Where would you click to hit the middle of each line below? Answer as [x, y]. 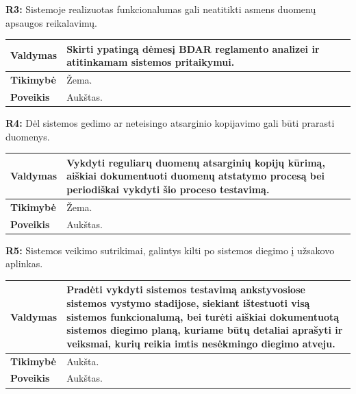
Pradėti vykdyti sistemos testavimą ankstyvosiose [186, 290]
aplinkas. [24, 263]
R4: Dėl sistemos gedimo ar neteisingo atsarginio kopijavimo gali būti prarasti [170, 123]
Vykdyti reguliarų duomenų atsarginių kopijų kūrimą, [196, 162]
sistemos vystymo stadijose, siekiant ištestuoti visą [188, 303]
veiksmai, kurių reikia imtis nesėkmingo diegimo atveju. [201, 343]
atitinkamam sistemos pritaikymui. [151, 62]
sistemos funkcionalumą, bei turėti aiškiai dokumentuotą [203, 316]
